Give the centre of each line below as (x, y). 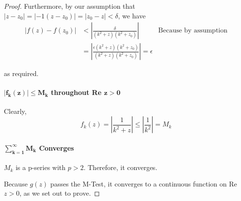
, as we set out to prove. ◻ (60, 193)
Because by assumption (193, 31)
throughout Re (76, 92)
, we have (132, 15)
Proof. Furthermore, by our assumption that (70, 6)
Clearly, (15, 111)
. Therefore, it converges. (120, 167)
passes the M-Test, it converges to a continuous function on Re (144, 183)
